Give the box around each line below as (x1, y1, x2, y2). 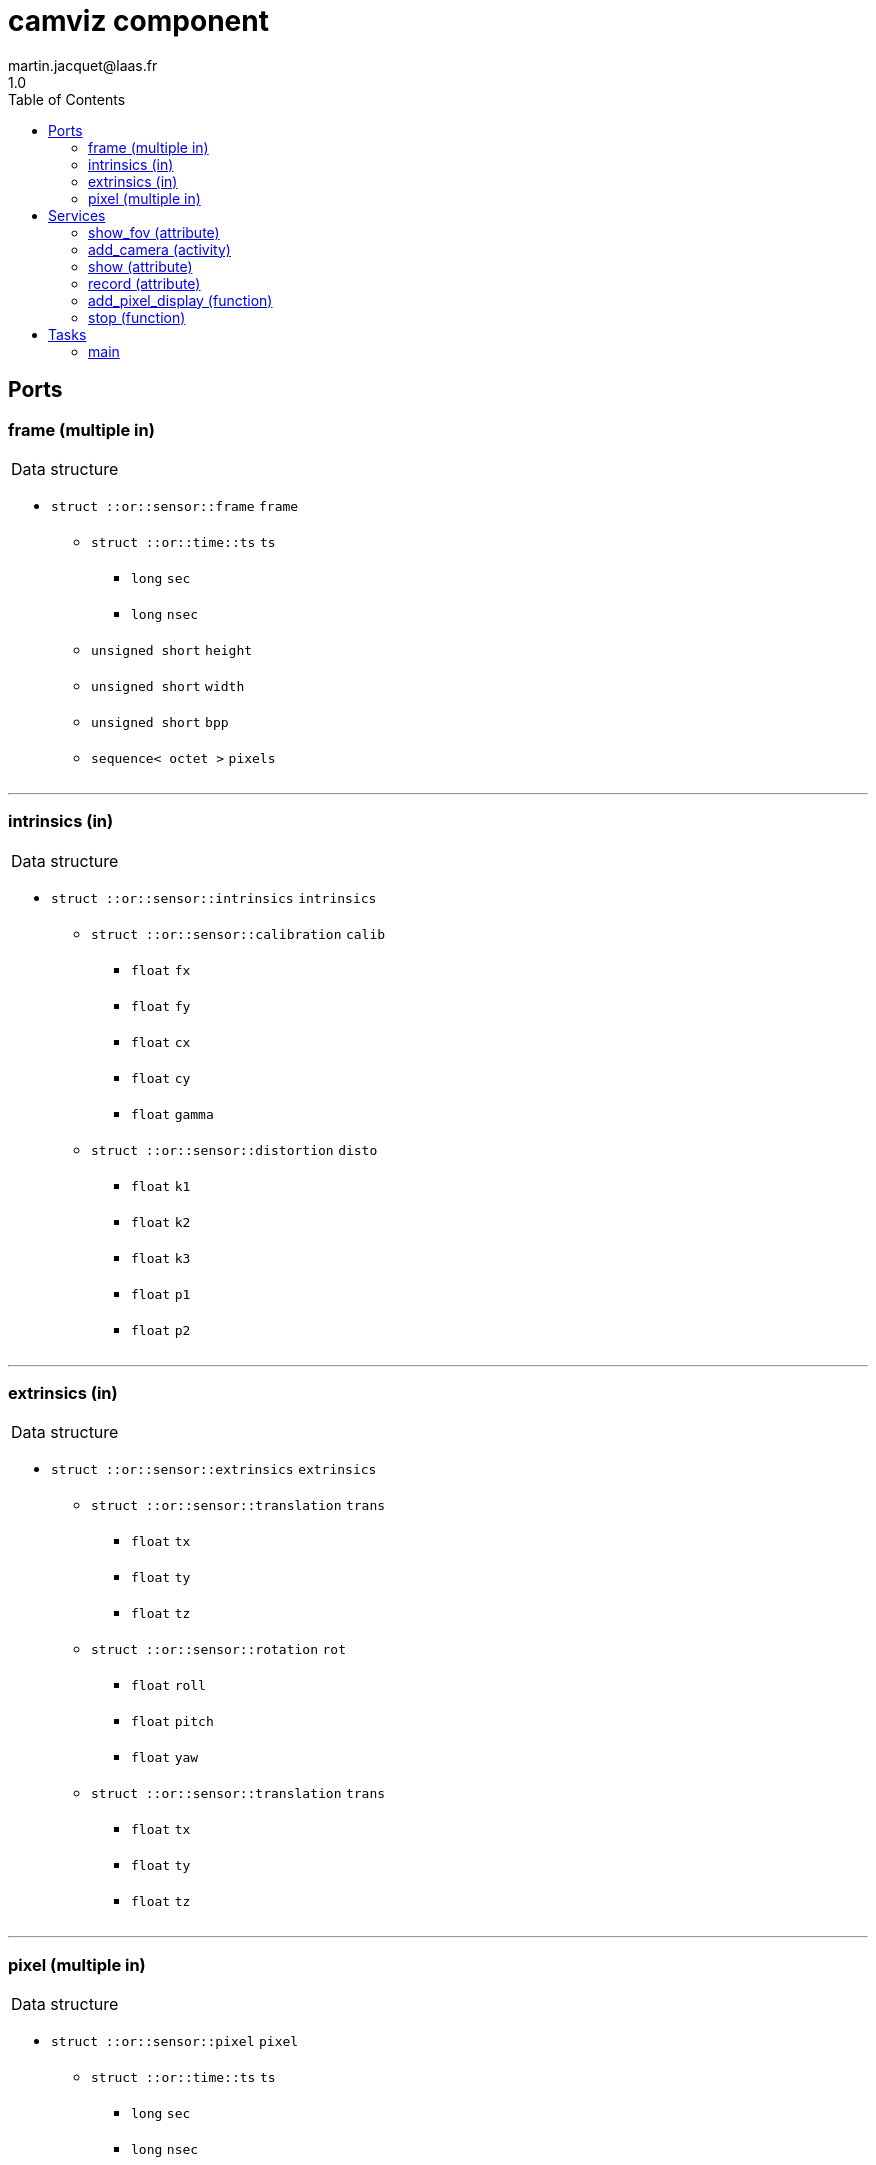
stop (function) (88, 308, 186, 326)
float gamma (131, 1106, 214, 1122)
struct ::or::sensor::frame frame (51, 498, 299, 514)
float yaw (131, 1750, 199, 1766)
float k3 (131, 1250, 191, 1266)
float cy (131, 1070, 191, 1086)
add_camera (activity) (88, 240, 231, 258)
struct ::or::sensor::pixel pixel (51, 2034, 299, 2050)
